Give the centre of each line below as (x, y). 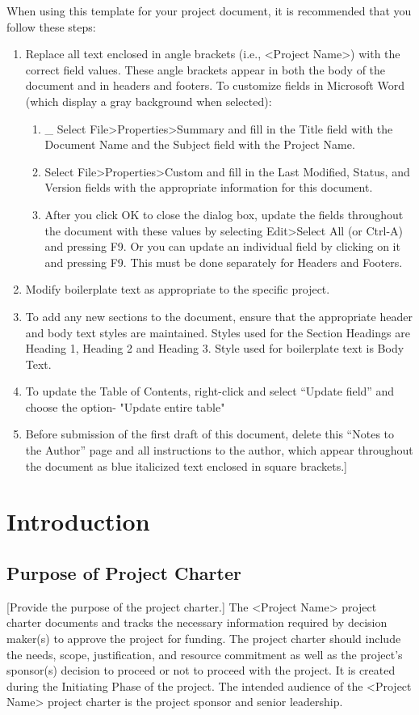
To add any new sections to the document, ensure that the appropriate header (219, 316)
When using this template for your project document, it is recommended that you (209, 11)
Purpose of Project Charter (124, 573)
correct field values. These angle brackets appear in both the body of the (205, 69)
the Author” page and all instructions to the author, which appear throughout (219, 450)
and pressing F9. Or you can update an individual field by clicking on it (222, 246)
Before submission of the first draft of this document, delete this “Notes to (210, 434)
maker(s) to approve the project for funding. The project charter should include (204, 639)
